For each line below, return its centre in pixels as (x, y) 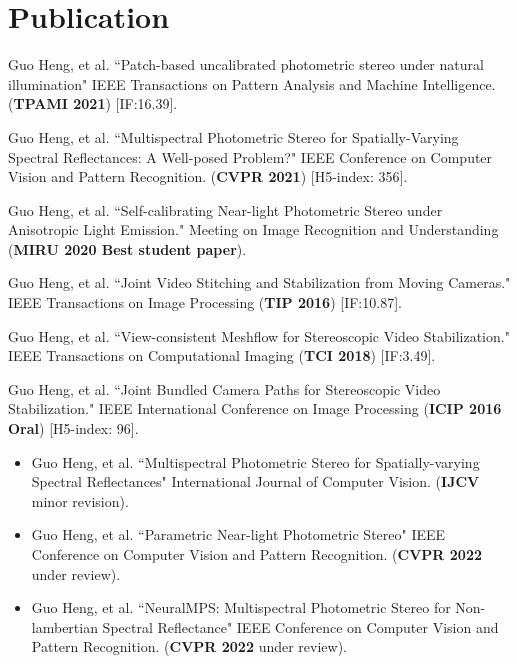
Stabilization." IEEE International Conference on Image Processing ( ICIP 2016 (255, 408)
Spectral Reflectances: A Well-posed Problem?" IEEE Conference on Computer (250, 156)
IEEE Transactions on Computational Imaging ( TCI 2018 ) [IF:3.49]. (222, 355)
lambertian (64, 626)
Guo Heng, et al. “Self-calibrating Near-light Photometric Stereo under (225, 209)
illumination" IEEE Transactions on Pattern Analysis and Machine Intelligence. (252, 83)
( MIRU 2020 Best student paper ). (127, 248)
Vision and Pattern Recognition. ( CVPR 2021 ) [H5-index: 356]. (208, 176)
